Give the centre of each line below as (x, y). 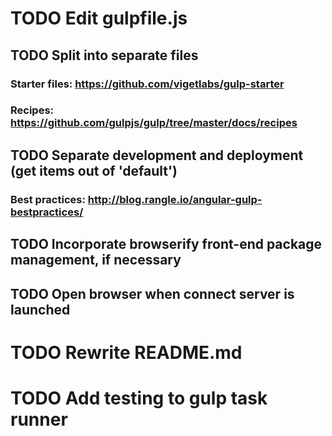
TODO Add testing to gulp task (139, 398)
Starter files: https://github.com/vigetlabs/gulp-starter (147, 84)
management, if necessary (96, 260)
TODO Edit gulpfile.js (99, 18)
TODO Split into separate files (104, 55)
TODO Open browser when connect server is (152, 293)
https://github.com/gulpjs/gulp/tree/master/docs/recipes (154, 123)
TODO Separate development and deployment (157, 155)
